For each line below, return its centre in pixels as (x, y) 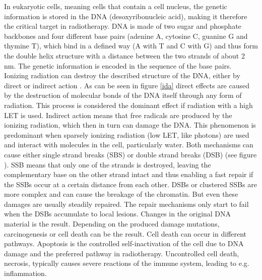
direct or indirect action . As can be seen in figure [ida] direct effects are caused (127, 85)
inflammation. (25, 273)
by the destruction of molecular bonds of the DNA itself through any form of (123, 95)
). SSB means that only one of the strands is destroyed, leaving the (108, 164)
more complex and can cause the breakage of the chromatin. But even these (121, 194)
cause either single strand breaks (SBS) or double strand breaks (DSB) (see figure (130, 154)
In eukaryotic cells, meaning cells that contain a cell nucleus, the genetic (116, 6)
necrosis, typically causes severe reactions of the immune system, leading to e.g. (127, 263)
